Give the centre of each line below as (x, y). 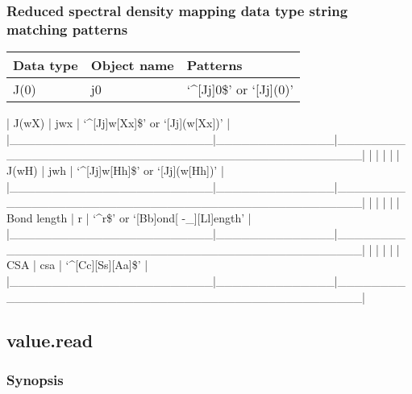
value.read (50, 340)
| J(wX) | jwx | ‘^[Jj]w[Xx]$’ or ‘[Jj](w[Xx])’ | (119, 123)
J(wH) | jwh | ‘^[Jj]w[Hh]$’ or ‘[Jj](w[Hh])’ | (115, 170)
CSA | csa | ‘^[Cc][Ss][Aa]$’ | (77, 265)
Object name (132, 65)
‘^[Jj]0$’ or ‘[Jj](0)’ (240, 89)
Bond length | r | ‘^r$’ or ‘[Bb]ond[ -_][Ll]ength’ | (129, 217)
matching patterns (67, 29)
